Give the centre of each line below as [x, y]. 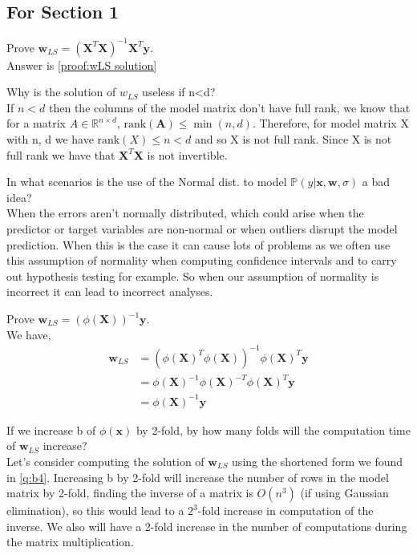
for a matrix [36, 123]
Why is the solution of [61, 92]
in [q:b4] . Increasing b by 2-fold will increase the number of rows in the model [198, 477]
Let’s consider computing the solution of [105, 461]
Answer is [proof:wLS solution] [82, 65]
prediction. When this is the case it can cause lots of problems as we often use [198, 244]
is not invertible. [187, 154]
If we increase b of [51, 429]
